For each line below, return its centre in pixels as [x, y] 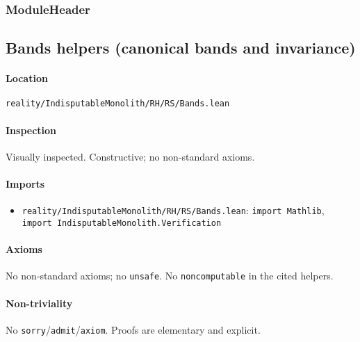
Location [27, 78]
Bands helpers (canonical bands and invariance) [181, 48]
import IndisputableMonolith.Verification [122, 223]
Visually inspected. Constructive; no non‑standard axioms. [130, 156]
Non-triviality [39, 303]
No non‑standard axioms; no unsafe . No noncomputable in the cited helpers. [170, 276]
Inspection [31, 130]
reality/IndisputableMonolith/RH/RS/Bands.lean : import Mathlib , [173, 210]
